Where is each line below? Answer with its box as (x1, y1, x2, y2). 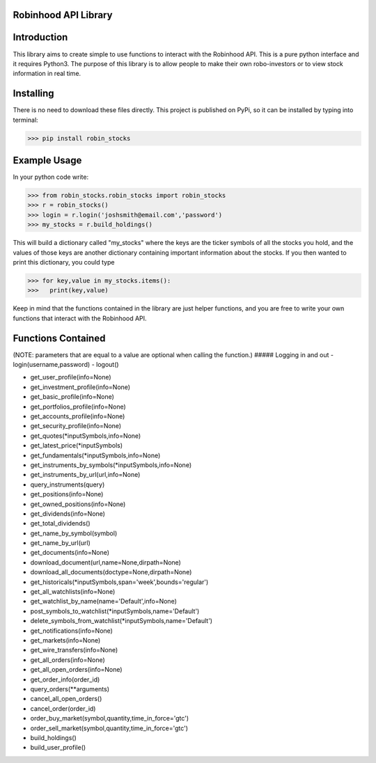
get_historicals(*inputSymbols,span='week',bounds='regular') (30, 578, 209, 586)
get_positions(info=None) (30, 490, 104, 498)
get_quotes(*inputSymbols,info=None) (30, 432, 141, 440)
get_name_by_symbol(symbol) (30, 529, 118, 537)
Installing (13, 88, 55, 100)
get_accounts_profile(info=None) (30, 412, 125, 420)
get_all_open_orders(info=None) (30, 666, 123, 674)
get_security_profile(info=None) (30, 422, 122, 430)
